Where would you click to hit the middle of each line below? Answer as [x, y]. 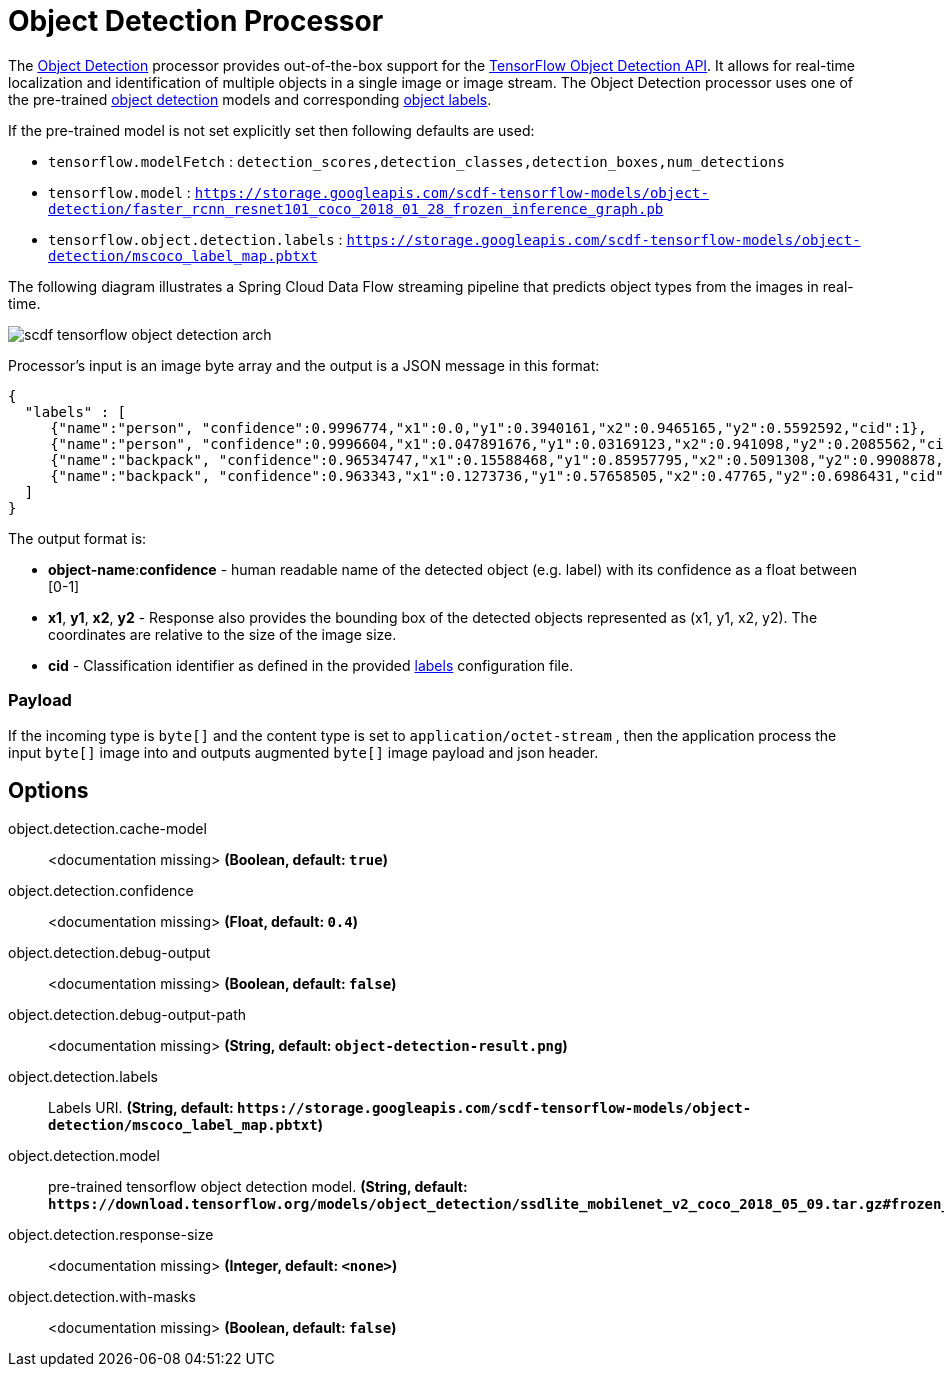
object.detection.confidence [101, 891]
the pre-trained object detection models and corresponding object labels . [250, 99]
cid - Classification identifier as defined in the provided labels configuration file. [311, 665]
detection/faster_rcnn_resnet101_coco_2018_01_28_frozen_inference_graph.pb [356, 208]
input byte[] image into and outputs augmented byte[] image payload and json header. [303, 752]
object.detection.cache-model [107, 829]
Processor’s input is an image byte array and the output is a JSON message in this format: [304, 365]
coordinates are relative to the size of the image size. [222, 634]
